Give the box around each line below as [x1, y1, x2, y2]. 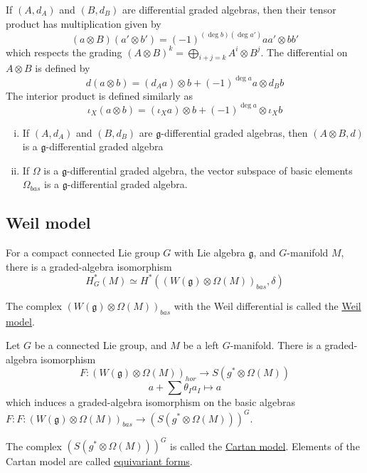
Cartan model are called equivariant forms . [6, 454, 193, 469]
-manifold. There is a [230, 338, 321, 353]
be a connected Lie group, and [34, 338, 167, 353]
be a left [183, 338, 219, 353]
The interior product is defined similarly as [6, 88, 193, 103]
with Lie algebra [174, 245, 245, 260]
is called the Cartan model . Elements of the [170, 438, 360, 453]
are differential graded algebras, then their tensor [122, 2, 336, 16]
